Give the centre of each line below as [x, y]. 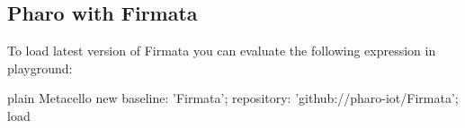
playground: [40, 68]
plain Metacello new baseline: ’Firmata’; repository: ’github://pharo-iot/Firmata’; [233, 98]
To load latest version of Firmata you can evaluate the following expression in [222, 51]
